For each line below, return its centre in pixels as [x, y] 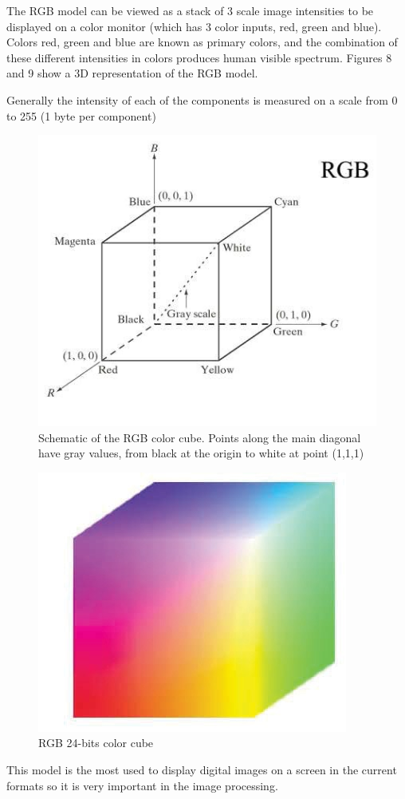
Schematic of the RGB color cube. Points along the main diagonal [200, 437]
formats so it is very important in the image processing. [142, 785]
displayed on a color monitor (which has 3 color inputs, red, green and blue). [194, 26]
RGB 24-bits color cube [96, 743]
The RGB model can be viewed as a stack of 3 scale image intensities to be [190, 10]
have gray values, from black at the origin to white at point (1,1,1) [201, 453]
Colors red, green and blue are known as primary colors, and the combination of [202, 42]
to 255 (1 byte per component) [81, 115]
